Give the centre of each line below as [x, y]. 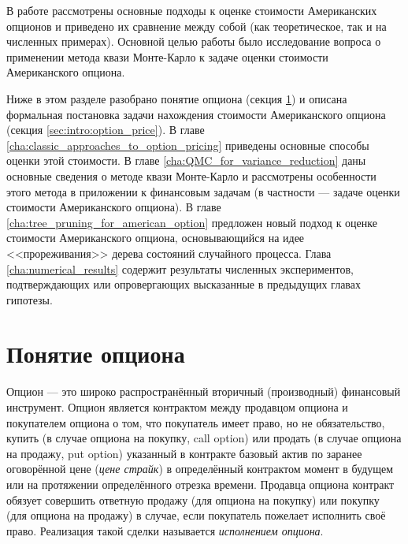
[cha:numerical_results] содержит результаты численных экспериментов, [180, 268]
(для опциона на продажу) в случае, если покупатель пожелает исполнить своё [196, 515]
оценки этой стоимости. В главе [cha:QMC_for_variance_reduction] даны [186, 160]
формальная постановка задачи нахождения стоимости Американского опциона [196, 114]
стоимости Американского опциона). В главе [114, 207]
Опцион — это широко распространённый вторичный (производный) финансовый [204, 391]
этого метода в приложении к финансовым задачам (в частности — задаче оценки [203, 191]
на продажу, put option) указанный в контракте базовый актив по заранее [184, 453]
